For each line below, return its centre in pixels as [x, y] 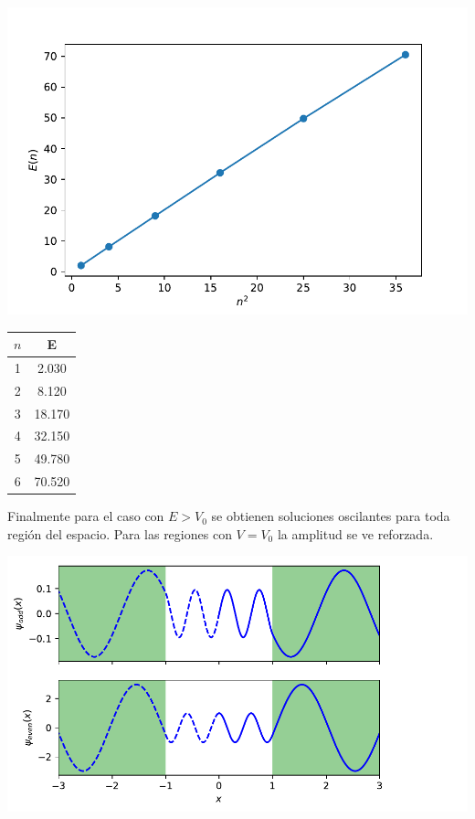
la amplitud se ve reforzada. [355, 533]
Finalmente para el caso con [86, 516]
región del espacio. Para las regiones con [120, 533]
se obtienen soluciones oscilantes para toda [331, 516]
